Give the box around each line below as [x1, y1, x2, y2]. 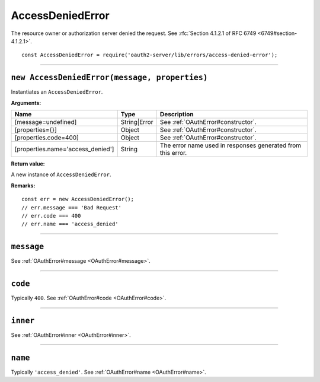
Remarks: [11, 182, 36, 189]
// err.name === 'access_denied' [21, 221, 119, 228]
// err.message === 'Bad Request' [21, 204, 121, 211]
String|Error [120, 118, 153, 126]
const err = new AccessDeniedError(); [21, 196, 135, 203]
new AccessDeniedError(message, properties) [11, 73, 209, 82]
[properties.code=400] [14, 133, 79, 142]
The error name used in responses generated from [160, 141, 302, 149]
